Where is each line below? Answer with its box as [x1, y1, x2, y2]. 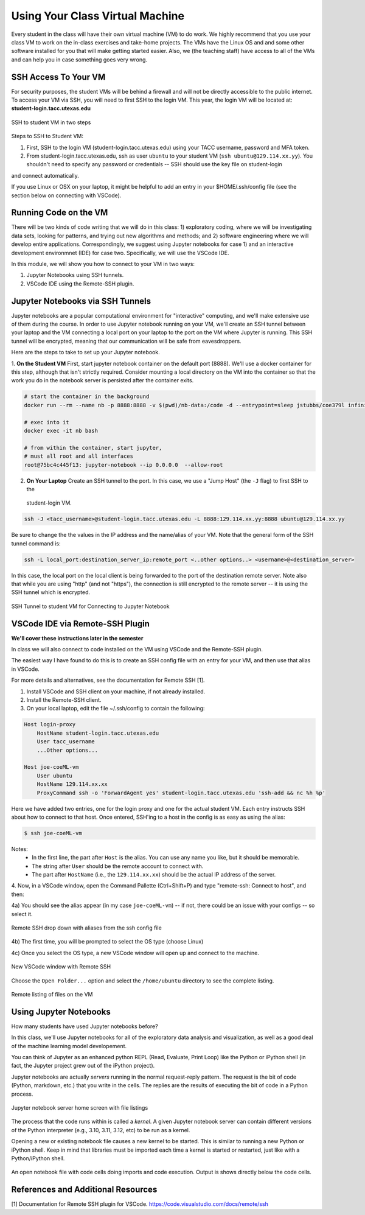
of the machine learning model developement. [11, 1042, 127, 1049]
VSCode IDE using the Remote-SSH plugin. [26, 280, 134, 287]
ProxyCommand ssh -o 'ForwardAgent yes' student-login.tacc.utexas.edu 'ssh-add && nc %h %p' [36, 789, 325, 796]
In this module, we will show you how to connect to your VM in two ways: [11, 261, 195, 267]
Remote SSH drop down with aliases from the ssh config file [11, 924, 162, 931]
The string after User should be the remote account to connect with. [32, 862, 204, 870]
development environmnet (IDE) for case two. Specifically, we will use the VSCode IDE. [11, 249, 229, 256]
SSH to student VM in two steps [11, 119, 91, 126]
